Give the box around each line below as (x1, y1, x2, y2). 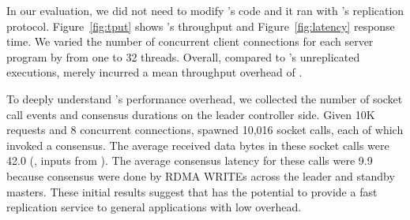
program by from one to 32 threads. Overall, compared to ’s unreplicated (6, 48, 360, 65)
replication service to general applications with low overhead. (6, 199, 302, 215)
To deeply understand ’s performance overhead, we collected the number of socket (6, 90, 403, 106)
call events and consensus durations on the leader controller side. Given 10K (6, 106, 375, 122)
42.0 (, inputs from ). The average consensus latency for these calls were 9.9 (6, 152, 373, 169)
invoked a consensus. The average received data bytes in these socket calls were (6, 136, 389, 153)
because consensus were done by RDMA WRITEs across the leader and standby (6, 167, 395, 184)
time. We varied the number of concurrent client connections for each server (6, 33, 374, 50)
